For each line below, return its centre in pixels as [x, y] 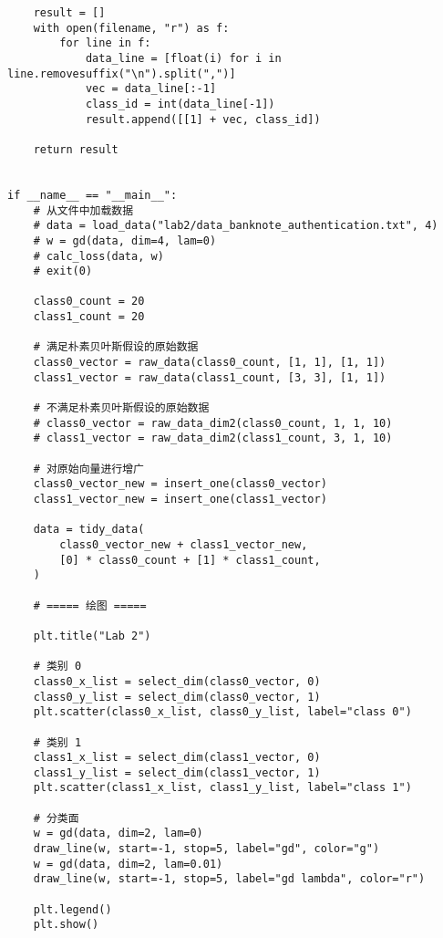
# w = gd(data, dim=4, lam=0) [125, 240]
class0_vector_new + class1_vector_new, [184, 544]
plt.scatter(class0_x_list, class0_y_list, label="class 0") [222, 712]
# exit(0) [63, 271]
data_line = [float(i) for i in [183, 58]
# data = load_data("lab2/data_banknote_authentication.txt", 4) [236, 226]
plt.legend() [72, 909]
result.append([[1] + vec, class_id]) [203, 119]
